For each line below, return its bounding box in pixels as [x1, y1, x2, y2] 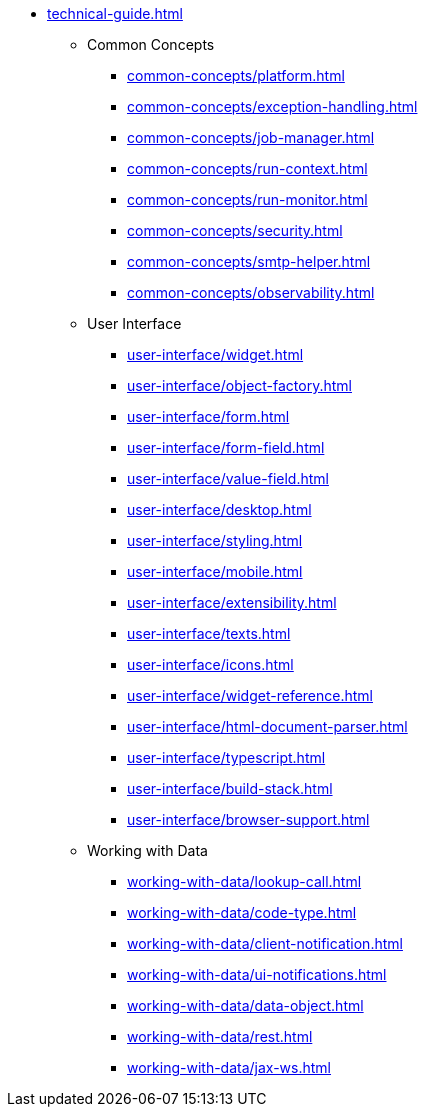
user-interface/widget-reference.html [127, 687, 373, 704]
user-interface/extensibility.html [127, 594, 337, 611]
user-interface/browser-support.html [127, 811, 370, 828]
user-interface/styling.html [127, 532, 303, 549]
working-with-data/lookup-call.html [127, 873, 362, 890]
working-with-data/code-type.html [127, 904, 357, 921]
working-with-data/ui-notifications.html [127, 966, 387, 983]
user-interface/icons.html [127, 656, 294, 673]
